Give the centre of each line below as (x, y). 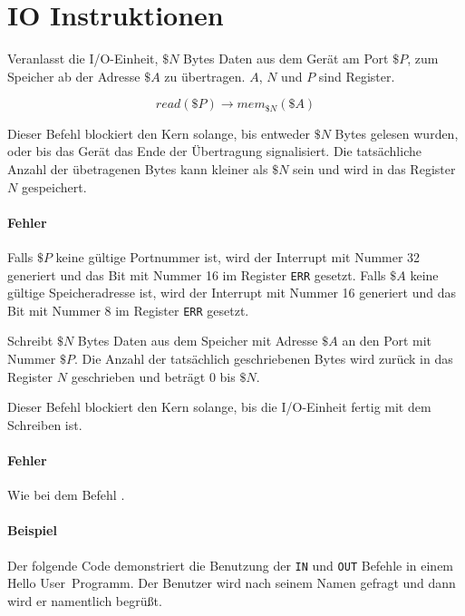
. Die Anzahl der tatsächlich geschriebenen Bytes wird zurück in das (263, 359)
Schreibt (30, 341)
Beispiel (32, 530)
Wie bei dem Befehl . (66, 495)
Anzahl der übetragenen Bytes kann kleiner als (138, 168)
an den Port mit (387, 341)
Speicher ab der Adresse (74, 76)
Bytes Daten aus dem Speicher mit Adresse (198, 341)
